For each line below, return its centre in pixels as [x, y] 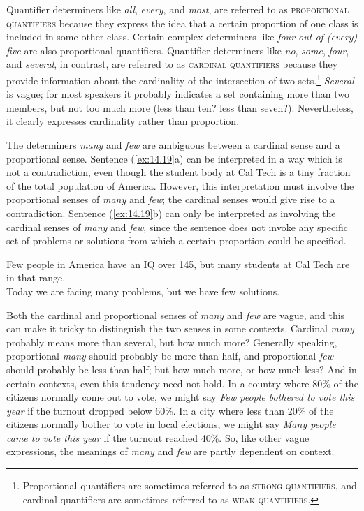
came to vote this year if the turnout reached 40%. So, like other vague [158, 437]
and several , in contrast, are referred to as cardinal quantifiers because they [172, 64]
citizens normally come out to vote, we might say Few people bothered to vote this [181, 397]
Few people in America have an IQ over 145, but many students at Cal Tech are [178, 264]
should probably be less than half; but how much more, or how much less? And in [182, 369]
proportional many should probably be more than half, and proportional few [170, 356]
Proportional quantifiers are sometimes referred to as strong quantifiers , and [190, 486]
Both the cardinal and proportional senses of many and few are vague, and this [176, 314]
